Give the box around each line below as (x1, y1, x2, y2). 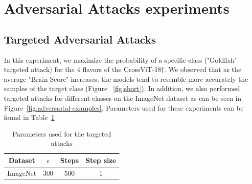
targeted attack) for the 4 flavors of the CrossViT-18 (4, 64, 161, 74)
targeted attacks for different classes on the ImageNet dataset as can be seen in (4, 92, 242, 103)
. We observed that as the (164, 64, 242, 74)
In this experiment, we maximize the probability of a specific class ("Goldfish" (4, 54, 237, 65)
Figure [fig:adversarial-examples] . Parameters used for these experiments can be (4, 102, 244, 113)
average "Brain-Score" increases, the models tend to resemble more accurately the (4, 73, 248, 84)
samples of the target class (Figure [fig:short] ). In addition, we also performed (4, 83, 240, 93)
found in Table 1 (4, 112, 55, 122)
